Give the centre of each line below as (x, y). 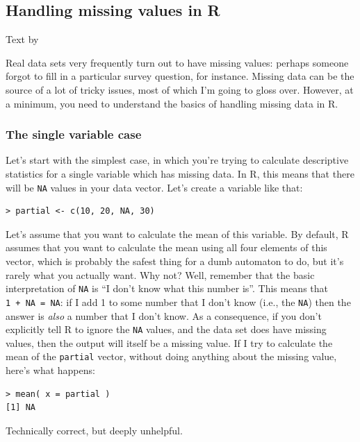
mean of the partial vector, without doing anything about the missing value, (171, 356)
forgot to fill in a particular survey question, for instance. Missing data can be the (180, 76)
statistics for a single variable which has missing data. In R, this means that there (180, 173)
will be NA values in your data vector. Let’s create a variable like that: (154, 187)
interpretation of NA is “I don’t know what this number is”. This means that (167, 288)
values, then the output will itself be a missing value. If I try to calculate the (169, 342)
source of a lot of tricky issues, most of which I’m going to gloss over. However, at (180, 89)
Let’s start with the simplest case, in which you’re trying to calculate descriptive (177, 160)
